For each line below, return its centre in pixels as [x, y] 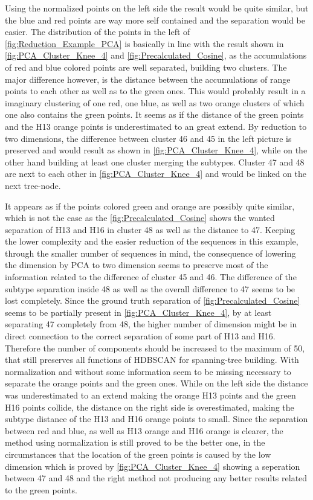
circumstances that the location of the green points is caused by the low [138, 454]
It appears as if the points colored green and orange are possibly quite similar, [150, 206]
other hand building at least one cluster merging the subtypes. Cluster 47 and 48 [155, 162]
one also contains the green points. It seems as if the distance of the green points [154, 114]
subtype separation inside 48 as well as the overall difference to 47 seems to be [150, 288]
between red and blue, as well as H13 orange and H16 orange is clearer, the [144, 430]
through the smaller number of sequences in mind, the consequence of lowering [150, 253]
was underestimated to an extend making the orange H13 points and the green [150, 395]
